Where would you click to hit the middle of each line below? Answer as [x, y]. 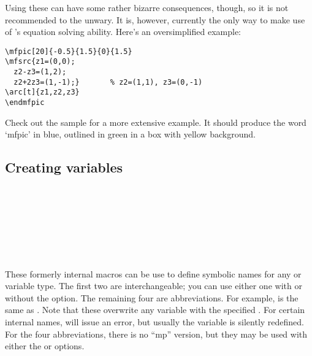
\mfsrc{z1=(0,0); [40, 62]
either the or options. [45, 346]
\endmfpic [25, 103]
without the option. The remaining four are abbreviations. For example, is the [152, 297]
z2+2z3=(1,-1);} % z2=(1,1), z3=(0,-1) [108, 82]
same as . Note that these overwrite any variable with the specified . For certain [155, 310]
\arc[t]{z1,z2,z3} [42, 92]
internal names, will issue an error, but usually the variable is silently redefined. [154, 322]
